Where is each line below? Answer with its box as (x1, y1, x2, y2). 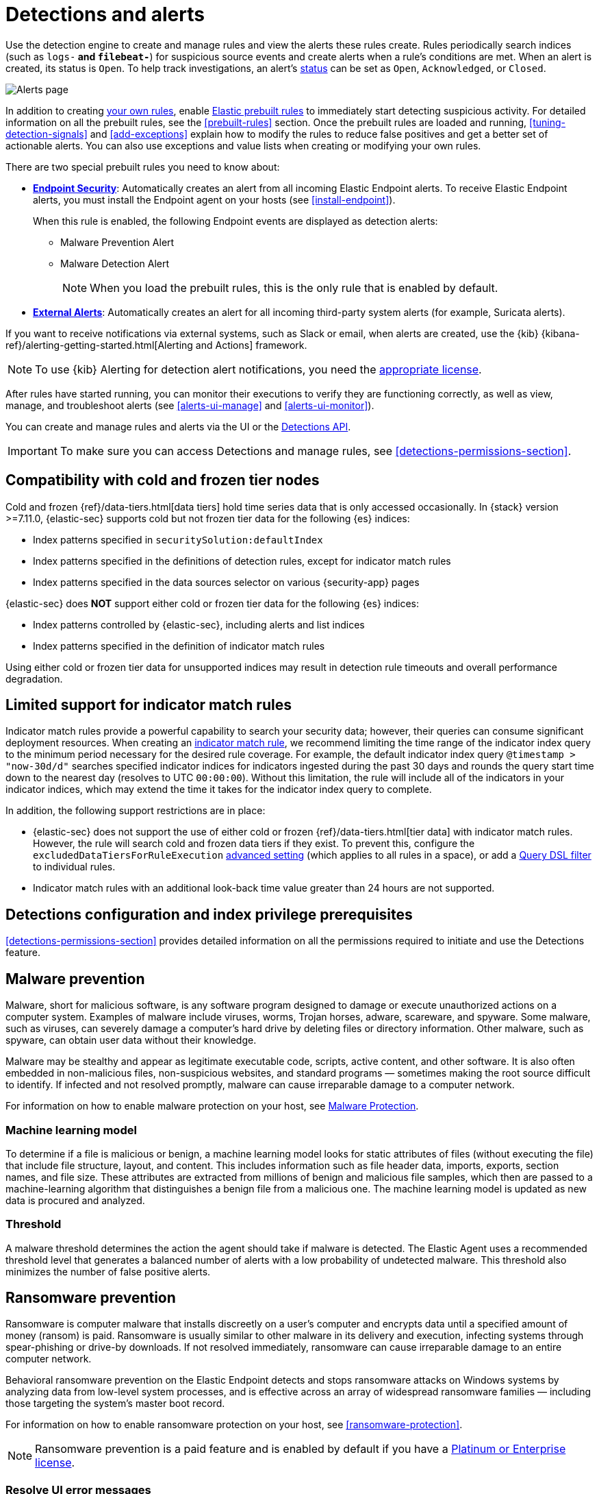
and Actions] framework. (195, 339, 307, 351)
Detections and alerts (5, 3, 205, 26)
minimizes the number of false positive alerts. (5, 1265, 211, 1277)
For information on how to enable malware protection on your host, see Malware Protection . (5, 1100, 419, 1112)
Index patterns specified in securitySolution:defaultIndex (33, 533, 323, 546)
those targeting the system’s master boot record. (5, 1397, 225, 1410)
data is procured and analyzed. (5, 1194, 145, 1206)
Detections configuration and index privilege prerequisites (5, 905, 413, 923)
